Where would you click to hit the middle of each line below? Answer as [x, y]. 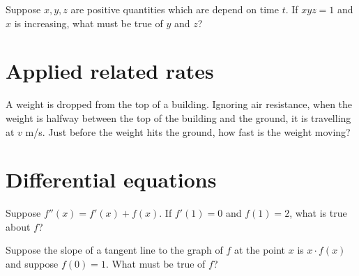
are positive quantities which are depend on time [175, 9]
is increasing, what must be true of [89, 23]
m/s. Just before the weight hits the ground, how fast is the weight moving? [188, 131]
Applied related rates [110, 71]
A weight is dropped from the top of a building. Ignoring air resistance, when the [179, 104]
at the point [260, 250]
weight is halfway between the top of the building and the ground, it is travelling [178, 117]
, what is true [318, 213]
